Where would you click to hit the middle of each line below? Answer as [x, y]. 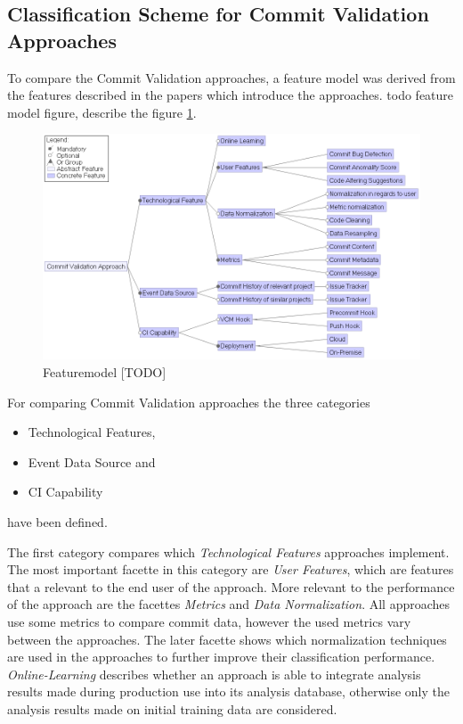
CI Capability [65, 492]
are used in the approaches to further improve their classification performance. [221, 657]
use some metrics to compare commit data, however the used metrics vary [209, 621]
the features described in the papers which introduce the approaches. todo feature [231, 95]
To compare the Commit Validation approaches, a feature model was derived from [231, 77]
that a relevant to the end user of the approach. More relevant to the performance [231, 586]
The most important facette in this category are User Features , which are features [231, 569]
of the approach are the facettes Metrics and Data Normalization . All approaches [229, 604]
